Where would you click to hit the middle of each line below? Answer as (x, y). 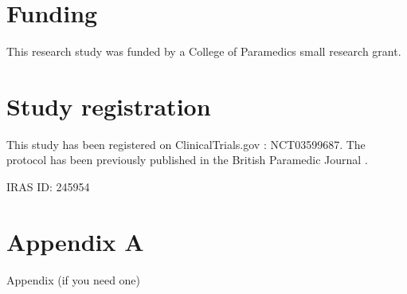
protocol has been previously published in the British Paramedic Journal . (187, 160)
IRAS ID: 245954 (48, 187)
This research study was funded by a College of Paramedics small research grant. (204, 51)
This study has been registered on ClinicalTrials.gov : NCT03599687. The (186, 144)
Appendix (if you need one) (74, 279)
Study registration (109, 106)
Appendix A (75, 241)
